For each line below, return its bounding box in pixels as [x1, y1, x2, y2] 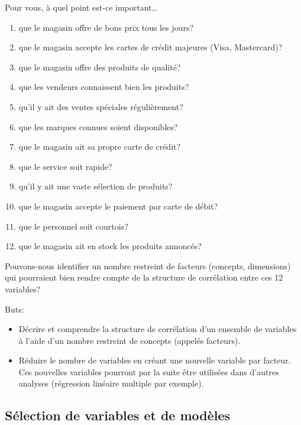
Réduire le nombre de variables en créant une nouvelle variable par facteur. [18, 354, 291, 366]
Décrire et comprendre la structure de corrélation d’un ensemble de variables [18, 323, 297, 335]
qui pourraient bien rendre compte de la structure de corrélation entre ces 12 [5, 271, 283, 284]
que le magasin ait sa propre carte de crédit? [18, 140, 181, 153]
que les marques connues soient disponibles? [18, 120, 178, 133]
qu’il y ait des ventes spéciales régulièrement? [18, 100, 183, 112]
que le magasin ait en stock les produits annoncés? [18, 240, 202, 252]
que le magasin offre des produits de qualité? [18, 60, 181, 73]
